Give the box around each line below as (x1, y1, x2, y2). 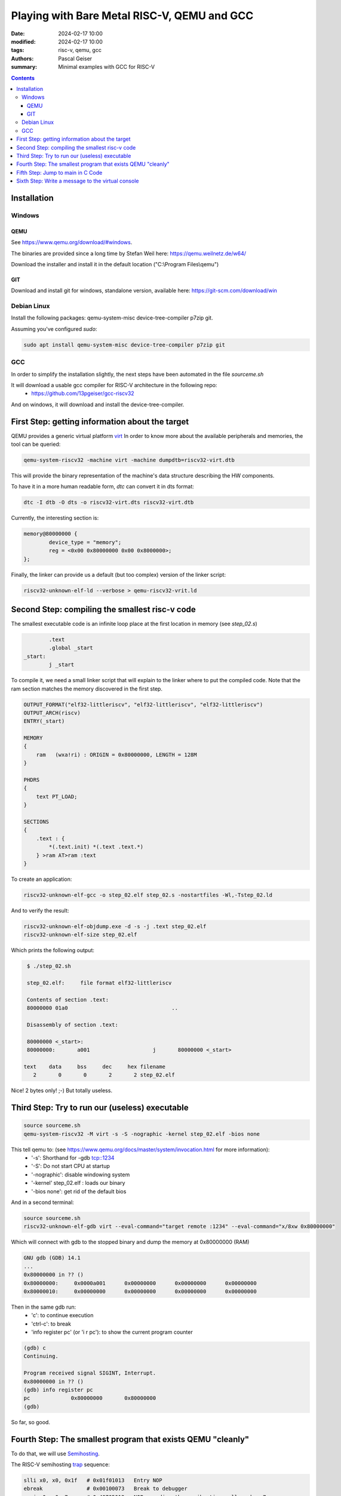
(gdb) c (23, 1345, 46, 1352)
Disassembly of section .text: (27, 1021, 119, 1028)
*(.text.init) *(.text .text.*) (48, 844, 143, 850)
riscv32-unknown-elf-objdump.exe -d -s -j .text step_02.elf (23, 923, 207, 930)
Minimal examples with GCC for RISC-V (58, 63, 155, 71)
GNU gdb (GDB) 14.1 (23, 1254, 81, 1261)
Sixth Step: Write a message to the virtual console (16, 177, 139, 185)
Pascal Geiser (58, 54, 93, 62)
